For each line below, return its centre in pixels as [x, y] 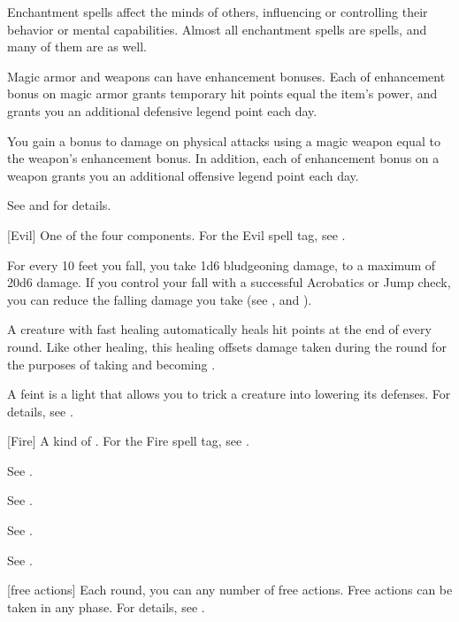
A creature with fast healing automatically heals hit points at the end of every [219, 329]
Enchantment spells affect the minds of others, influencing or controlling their [218, 12]
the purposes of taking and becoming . [111, 364]
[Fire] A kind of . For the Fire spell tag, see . [128, 441]
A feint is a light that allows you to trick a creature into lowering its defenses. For [229, 394]
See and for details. [59, 205]
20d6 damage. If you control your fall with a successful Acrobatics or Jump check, [229, 282]
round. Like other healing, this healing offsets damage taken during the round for [227, 346]
